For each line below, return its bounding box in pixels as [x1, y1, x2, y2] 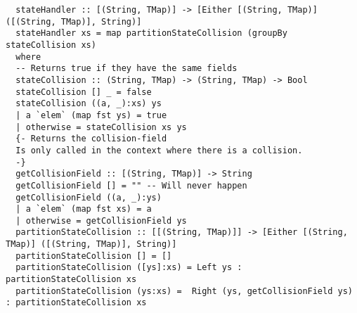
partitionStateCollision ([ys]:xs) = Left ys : [15, 262, 242, 273]
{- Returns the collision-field [15, 134, 167, 144]
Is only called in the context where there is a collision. [15, 145, 303, 155]
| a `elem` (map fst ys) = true [15, 110, 167, 120]
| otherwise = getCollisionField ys [15, 215, 187, 226]
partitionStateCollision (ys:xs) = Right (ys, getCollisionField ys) [15, 286, 353, 296]
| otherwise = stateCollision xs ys [15, 122, 187, 132]
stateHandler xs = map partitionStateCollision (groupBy [15, 28, 287, 39]
